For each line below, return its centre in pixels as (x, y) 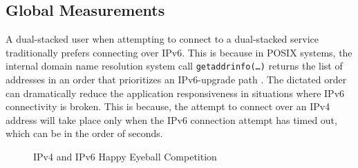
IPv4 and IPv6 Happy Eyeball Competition (125, 157)
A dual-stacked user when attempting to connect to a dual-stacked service (162, 39)
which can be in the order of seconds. (84, 133)
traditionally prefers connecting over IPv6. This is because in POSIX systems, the (179, 52)
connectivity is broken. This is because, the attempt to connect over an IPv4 (168, 106)
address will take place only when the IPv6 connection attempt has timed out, (171, 119)
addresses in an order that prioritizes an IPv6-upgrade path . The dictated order (176, 80)
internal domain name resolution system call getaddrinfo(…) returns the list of (174, 66)
